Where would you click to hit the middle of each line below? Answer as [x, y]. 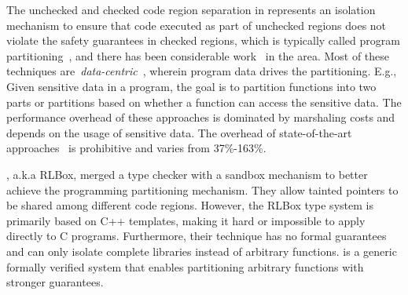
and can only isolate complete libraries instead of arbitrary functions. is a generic [202, 251]
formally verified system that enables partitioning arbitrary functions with [185, 266]
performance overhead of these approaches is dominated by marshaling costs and [201, 117]
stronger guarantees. [55, 282]
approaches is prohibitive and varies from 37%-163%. [136, 148]
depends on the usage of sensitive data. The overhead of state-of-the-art [179, 132]
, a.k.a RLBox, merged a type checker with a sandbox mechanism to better [187, 174]
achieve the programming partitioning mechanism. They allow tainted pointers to [202, 189]
